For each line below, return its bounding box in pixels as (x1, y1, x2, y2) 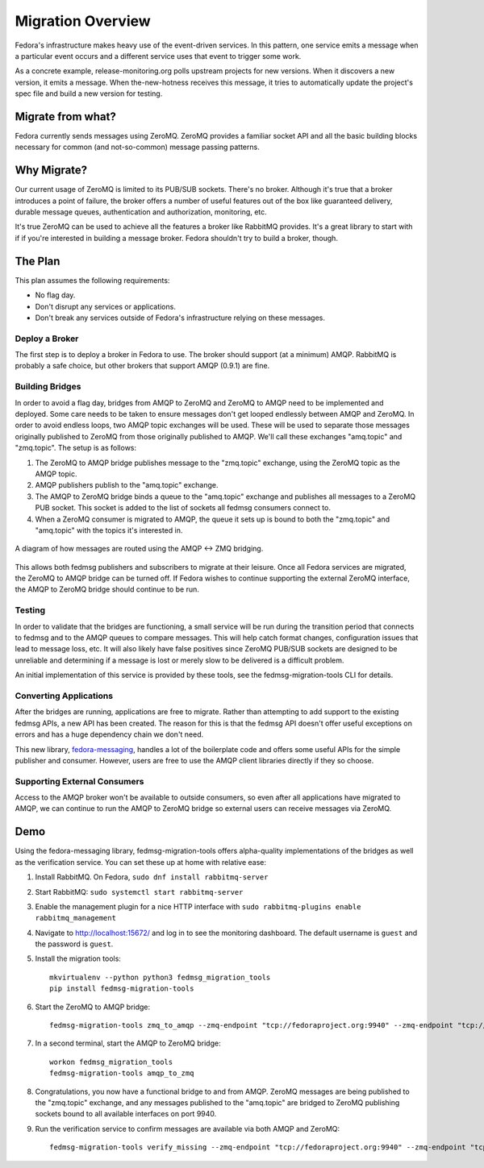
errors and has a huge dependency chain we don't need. (15, 729, 204, 739)
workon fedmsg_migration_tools (49, 1057, 173, 1066)
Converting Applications (15, 690, 113, 701)
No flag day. (35, 290, 76, 300)
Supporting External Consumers (15, 775, 144, 787)
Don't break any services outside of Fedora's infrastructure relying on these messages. (35, 313, 326, 322)
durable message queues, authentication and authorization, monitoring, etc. (15, 207, 268, 217)
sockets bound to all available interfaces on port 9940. (35, 1109, 217, 1119)
